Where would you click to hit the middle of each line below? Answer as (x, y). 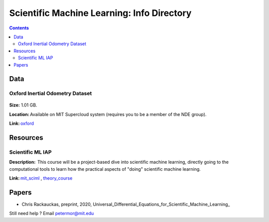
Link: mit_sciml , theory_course (41, 178)
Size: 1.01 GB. (23, 105)
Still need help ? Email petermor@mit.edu (52, 214)
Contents (19, 28)
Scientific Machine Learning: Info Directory (100, 13)
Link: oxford (22, 123)
